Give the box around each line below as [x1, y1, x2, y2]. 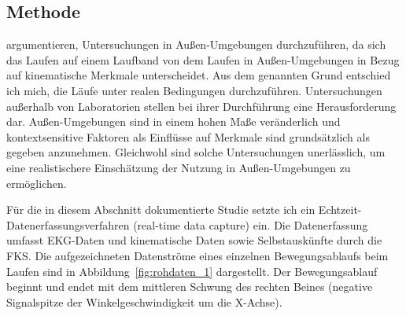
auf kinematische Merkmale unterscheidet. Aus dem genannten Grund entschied [6, 67, 391, 83]
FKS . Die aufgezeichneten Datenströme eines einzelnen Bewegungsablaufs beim [6, 247, 389, 263]
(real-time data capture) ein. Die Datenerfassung [133, 216, 368, 233]
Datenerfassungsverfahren [6, 216, 130, 233]
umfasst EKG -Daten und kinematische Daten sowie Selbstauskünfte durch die [6, 232, 382, 248]
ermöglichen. [6, 175, 67, 191]
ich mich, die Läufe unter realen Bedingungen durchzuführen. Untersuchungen [6, 82, 382, 98]
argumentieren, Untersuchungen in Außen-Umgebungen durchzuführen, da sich [6, 36, 386, 53]
